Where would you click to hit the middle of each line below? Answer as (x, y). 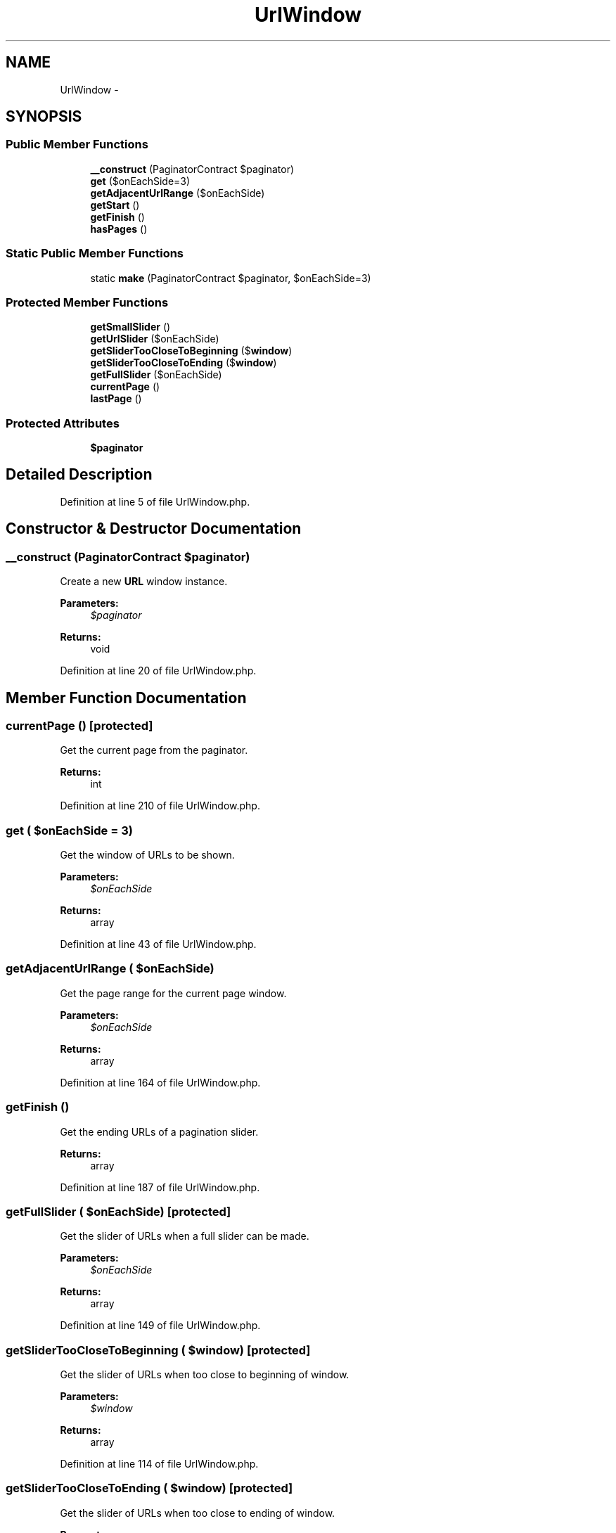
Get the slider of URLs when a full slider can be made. (185, 1236)
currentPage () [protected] (79, 725)
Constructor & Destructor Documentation (154, 529)
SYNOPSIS (44, 117)
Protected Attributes (63, 423)
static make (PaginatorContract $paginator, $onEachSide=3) (231, 278)
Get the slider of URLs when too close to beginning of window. (205, 1375)
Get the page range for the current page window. (173, 993)
